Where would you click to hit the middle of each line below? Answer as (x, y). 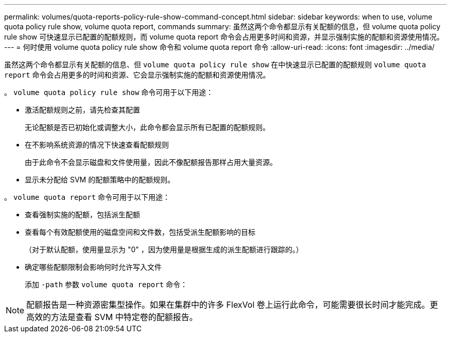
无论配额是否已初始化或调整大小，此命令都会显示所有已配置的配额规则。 (147, 127)
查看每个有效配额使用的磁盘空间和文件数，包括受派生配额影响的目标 (140, 232)
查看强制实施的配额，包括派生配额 (82, 214)
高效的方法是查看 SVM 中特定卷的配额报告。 (112, 317)
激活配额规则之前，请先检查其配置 (82, 110)
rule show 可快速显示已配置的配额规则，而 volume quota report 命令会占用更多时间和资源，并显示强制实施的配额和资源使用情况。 (224, 37)
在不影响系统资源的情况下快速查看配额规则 (97, 145)
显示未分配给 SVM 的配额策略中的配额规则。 (100, 180)
